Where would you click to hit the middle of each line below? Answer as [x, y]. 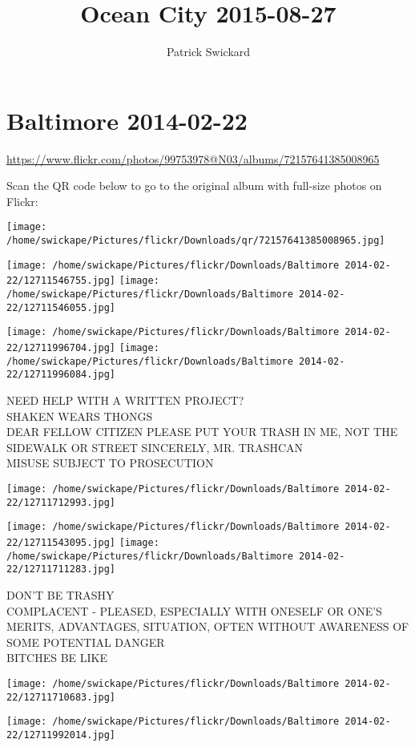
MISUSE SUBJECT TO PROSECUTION [110, 463]
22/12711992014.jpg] [61, 735]
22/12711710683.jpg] [61, 697]
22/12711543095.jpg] [61, 542]
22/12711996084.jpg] [61, 375]
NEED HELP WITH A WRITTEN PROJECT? [125, 400]
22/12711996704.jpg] [61, 348]
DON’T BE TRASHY [60, 594]
